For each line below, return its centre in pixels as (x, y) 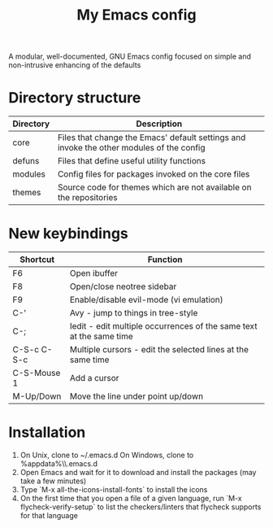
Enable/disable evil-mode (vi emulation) (146, 300)
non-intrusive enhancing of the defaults (75, 65)
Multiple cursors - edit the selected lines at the (159, 350)
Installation (47, 432)
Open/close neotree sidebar (123, 286)
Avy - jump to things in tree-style (134, 313)
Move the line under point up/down (136, 396)
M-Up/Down (37, 396)
